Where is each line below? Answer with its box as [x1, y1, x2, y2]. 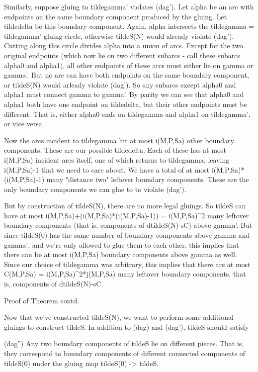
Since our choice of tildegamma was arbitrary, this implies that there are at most [4, 259, 251, 269]
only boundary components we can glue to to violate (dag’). [4, 184, 186, 194]
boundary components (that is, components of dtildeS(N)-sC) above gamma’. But [4, 220, 253, 230]
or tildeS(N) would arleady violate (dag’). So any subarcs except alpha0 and [4, 79, 236, 90]
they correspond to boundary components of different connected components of [4, 348, 245, 358]
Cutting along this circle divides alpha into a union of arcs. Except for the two [4, 40, 243, 51]
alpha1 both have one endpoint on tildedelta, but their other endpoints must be [4, 98, 247, 109]
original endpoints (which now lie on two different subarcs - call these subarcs [4, 50, 241, 60]
